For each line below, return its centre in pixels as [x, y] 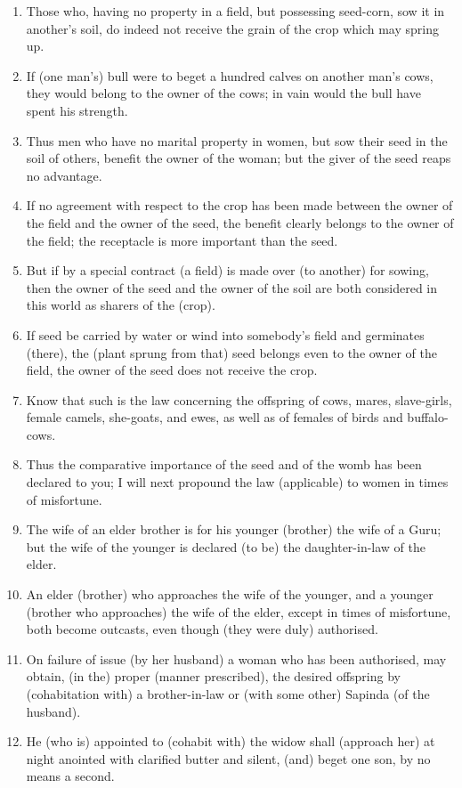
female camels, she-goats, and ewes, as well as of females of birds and [215, 417]
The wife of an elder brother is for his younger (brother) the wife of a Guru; [234, 529]
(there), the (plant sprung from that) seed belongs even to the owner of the [232, 352]
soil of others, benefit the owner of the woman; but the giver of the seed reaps [239, 158]
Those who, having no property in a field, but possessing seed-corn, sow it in [235, 11]
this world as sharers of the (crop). [121, 305]
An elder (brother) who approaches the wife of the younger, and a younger [230, 594]
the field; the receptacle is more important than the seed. [182, 240]
